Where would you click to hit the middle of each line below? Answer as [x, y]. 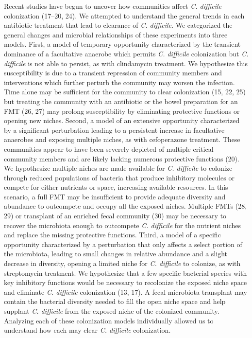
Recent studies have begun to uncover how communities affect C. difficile [113, 6]
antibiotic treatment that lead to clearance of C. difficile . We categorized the [118, 25]
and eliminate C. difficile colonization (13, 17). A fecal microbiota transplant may [126, 292]
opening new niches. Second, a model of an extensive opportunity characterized [122, 120]
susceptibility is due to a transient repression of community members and [113, 73]
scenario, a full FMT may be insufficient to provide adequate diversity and [115, 196]
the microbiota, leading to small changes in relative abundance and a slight [116, 254]
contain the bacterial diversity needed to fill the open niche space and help [115, 301]
